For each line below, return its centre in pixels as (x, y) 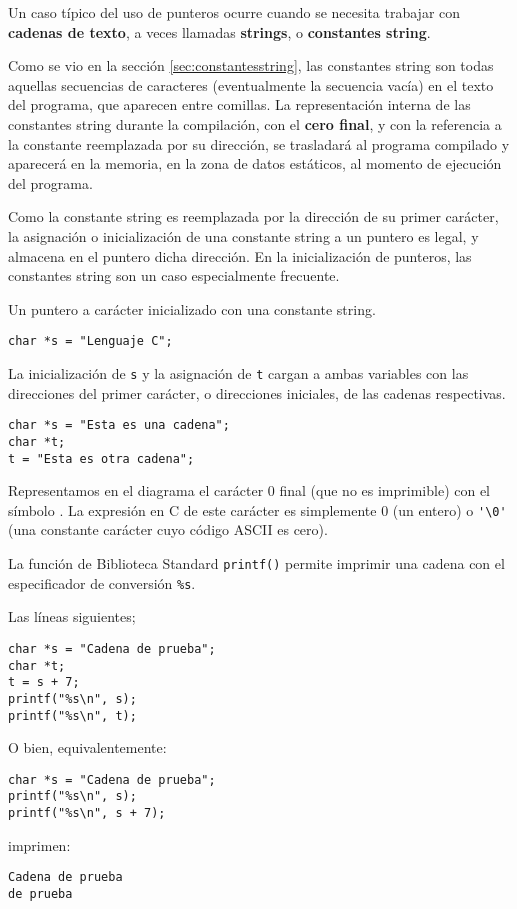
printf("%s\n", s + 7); (87, 813)
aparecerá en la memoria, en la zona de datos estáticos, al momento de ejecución (255, 163)
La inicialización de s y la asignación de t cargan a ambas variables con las (238, 372)
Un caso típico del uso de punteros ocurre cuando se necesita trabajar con (234, 12)
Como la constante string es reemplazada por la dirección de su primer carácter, (253, 216)
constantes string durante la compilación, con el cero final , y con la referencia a (255, 123)
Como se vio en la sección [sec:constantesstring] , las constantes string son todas (251, 65)
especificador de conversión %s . (102, 582)
